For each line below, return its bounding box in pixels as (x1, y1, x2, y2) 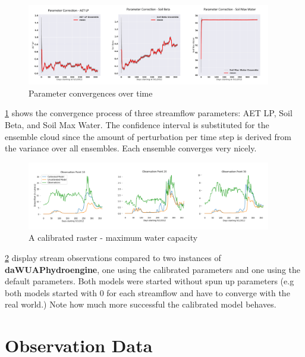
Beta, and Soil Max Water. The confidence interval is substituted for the (5, 118, 269, 131)
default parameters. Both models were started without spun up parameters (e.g (5, 275, 294, 287)
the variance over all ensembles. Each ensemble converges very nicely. (5, 142, 257, 154)
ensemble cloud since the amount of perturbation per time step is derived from (5, 130, 291, 142)
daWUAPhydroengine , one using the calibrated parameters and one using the (5, 263, 301, 275)
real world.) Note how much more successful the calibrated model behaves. (5, 298, 276, 311)
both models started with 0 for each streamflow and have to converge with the (5, 286, 290, 299)
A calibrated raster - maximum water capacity (29, 231, 198, 244)
